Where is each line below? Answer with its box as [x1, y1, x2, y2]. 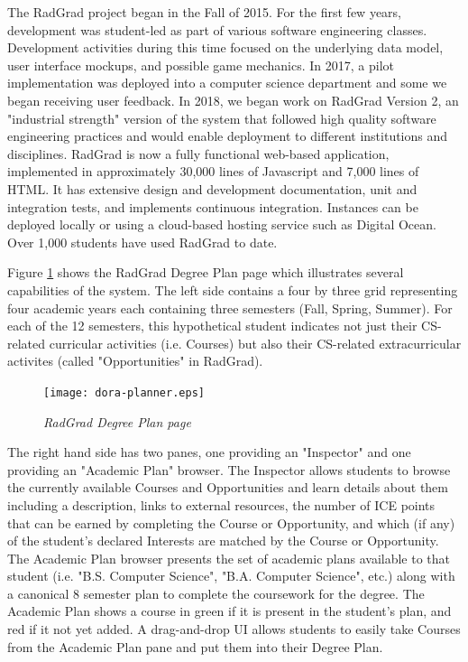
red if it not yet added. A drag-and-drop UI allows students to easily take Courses [7, 620, 461, 639]
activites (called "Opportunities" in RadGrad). [7, 351, 263, 370]
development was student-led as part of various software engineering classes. [7, 20, 427, 39]
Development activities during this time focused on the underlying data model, [7, 38, 444, 57]
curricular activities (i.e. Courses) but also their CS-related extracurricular [49, 333, 462, 352]
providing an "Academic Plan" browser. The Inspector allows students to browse [7, 460, 451, 479]
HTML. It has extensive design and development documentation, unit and [7, 179, 418, 198]
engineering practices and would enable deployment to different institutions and [7, 126, 448, 145]
